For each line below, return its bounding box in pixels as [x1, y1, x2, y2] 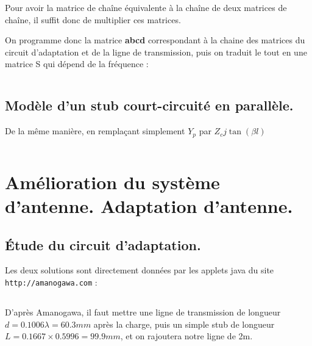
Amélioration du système [5, 169, 220, 194]
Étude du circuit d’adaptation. [5, 235, 201, 254]
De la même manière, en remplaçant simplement [5, 124, 185, 137]
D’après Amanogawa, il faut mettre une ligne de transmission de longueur [5, 306, 281, 319]
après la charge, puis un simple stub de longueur [93, 317, 275, 330]
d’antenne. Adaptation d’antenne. [5, 193, 293, 218]
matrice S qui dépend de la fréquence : [5, 57, 149, 70]
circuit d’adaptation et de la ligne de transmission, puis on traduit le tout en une [5, 45, 307, 58]
